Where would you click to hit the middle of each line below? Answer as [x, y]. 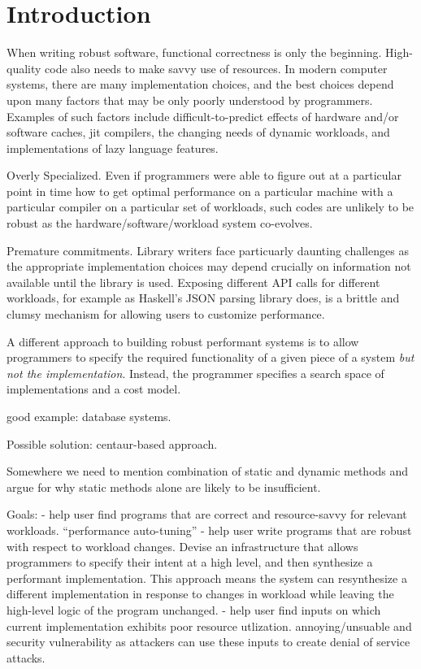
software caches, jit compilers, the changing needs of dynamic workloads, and [198, 132]
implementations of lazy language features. [113, 148]
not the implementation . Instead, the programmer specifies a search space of [195, 373]
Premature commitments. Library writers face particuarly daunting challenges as [208, 250]
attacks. [26, 657]
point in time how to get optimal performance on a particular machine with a [200, 191]
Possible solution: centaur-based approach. [112, 443]
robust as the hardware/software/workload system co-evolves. [160, 223]
